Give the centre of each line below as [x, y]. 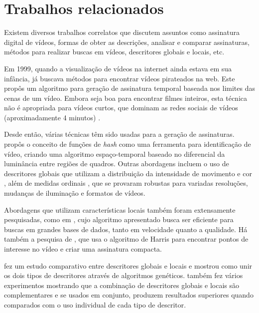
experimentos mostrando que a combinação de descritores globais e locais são [122, 285]
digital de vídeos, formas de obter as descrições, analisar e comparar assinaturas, [127, 42]
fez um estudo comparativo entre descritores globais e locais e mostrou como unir [128, 265]
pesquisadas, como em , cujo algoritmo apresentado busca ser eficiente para [119, 219]
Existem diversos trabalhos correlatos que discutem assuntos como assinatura [122, 32]
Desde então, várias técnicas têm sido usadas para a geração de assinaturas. [119, 134]
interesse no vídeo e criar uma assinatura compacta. [83, 249]
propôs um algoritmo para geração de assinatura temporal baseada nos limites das [129, 88]
